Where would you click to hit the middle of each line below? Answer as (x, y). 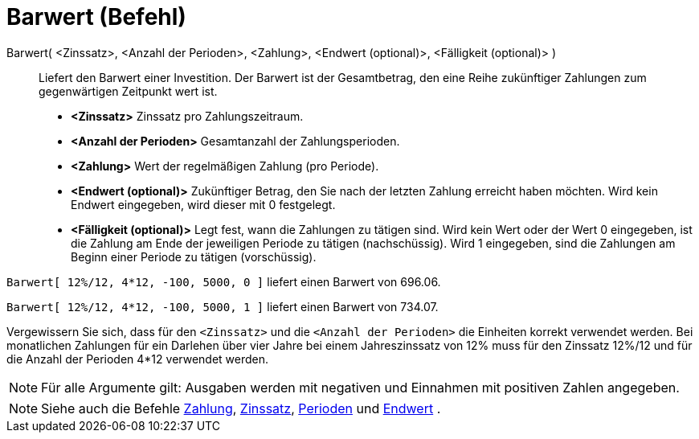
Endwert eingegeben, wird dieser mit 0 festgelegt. (203, 204)
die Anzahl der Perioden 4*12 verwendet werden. (138, 359)
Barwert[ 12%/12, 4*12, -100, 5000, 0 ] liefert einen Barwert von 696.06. (224, 281)
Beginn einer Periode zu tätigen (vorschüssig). (194, 256)
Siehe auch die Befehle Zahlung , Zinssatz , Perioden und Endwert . (241, 408)
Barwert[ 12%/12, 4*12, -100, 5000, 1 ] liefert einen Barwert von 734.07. (223, 306)
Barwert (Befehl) (96, 17)
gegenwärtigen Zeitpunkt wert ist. (128, 91)
